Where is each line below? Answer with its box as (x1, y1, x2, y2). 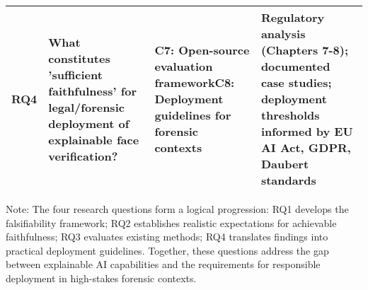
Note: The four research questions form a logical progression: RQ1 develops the (6, 202, 349, 216)
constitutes (48, 50, 110, 66)
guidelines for (154, 107, 231, 123)
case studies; (260, 74, 332, 91)
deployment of (48, 115, 130, 132)
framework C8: (154, 74, 235, 91)
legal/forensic (48, 98, 125, 115)
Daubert (260, 156, 309, 172)
